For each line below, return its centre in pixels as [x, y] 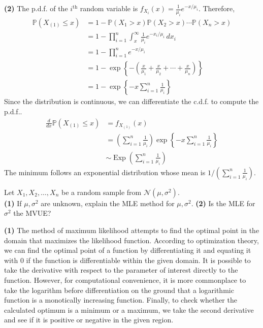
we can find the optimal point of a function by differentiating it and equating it [128, 250]
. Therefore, [217, 8]
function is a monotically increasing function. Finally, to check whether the [121, 300]
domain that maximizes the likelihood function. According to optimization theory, [131, 240]
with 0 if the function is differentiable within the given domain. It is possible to [127, 260]
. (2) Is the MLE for [223, 203]
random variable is [109, 8]
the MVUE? [32, 213]
